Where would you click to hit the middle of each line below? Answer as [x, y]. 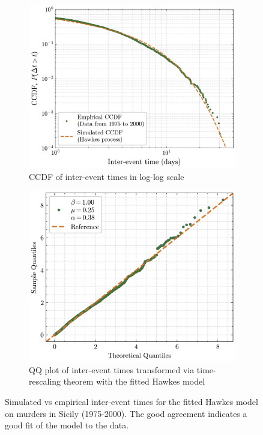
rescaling [45, 381]
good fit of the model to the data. [67, 425]
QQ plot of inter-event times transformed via [112, 369]
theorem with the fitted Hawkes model [134, 381]
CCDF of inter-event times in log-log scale [107, 176]
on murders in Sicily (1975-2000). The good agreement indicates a [126, 413]
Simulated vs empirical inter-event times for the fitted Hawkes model [131, 401]
